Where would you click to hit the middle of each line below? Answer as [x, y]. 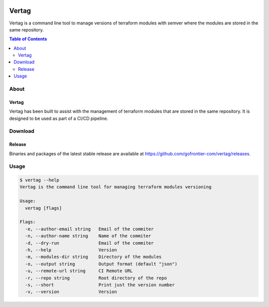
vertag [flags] [44, 208]
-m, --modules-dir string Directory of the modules [93, 257]
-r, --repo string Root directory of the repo [96, 278]
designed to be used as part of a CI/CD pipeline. [59, 118]
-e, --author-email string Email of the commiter [89, 229]
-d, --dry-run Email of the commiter [89, 243]
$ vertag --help [40, 180]
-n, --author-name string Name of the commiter [88, 236]
